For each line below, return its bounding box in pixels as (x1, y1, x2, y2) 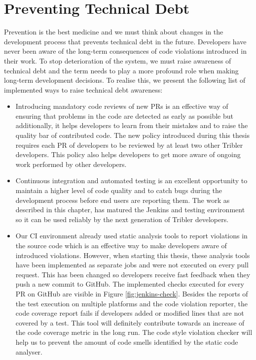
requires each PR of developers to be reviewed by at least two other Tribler (15, 139, 243, 150)
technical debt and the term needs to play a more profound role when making (4, 65, 239, 75)
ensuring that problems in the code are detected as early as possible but (15, 110, 234, 121)
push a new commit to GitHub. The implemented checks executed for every (15, 279, 244, 289)
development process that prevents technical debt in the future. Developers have (4, 36, 247, 46)
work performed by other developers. (15, 159, 127, 169)
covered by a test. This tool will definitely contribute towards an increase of (15, 317, 245, 327)
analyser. (15, 346, 42, 357)
